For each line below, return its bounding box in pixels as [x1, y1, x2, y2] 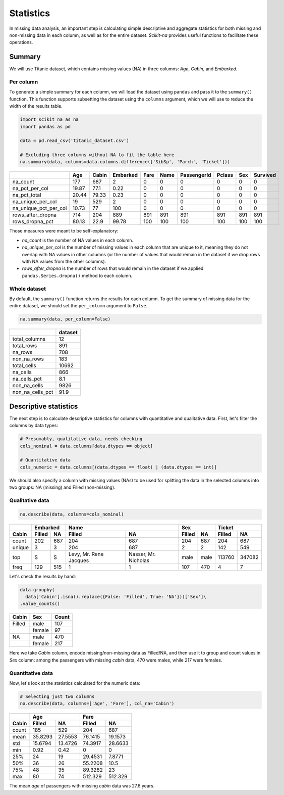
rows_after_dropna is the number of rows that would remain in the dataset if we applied [22, 265, 204, 271]
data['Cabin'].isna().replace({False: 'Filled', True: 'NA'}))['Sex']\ [25, 594, 206, 600]
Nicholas [129, 556, 150, 564]
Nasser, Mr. [129, 550, 156, 557]
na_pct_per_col [12, 185, 49, 192]
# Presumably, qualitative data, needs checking [20, 436, 143, 442]
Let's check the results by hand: [9, 573, 76, 579]
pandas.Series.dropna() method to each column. [22, 272, 133, 278]
